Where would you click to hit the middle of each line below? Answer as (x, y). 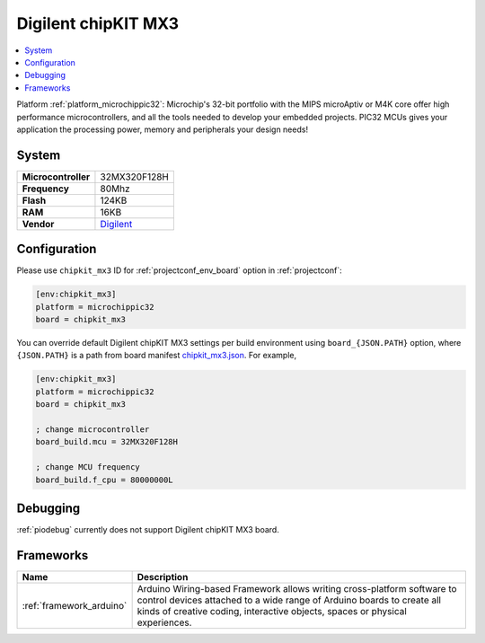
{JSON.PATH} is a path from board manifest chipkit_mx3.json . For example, (157, 356)
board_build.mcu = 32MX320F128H (107, 442)
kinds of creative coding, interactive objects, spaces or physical (272, 611)
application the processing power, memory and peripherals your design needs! (163, 129)
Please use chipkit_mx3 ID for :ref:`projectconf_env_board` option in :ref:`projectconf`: (179, 270)
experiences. (164, 622)
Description (163, 577)
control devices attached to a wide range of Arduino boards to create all (289, 600)
